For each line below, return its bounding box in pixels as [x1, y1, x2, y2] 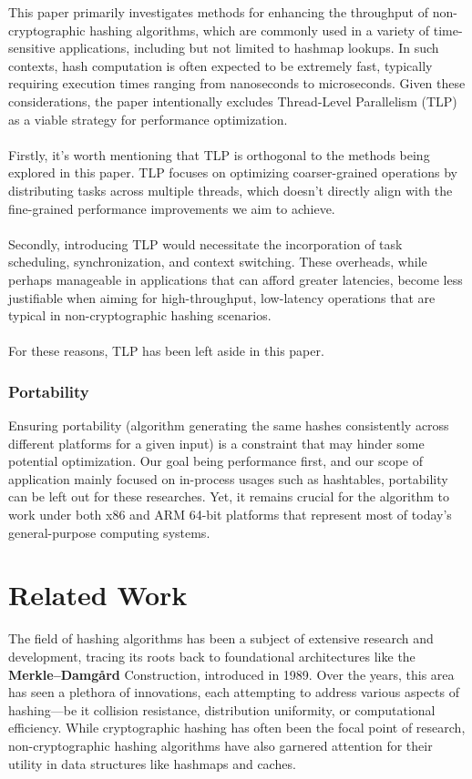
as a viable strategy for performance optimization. [8, 109, 288, 128]
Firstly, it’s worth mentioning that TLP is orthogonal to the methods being [8, 145, 430, 164]
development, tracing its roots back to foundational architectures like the [8, 646, 416, 665]
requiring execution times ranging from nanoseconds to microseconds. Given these [8, 74, 466, 93]
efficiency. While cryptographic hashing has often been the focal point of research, [8, 718, 466, 737]
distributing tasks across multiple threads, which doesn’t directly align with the [8, 180, 453, 199]
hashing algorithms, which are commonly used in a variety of [89, 20, 430, 39]
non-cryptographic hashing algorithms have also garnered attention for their [8, 735, 433, 754]
